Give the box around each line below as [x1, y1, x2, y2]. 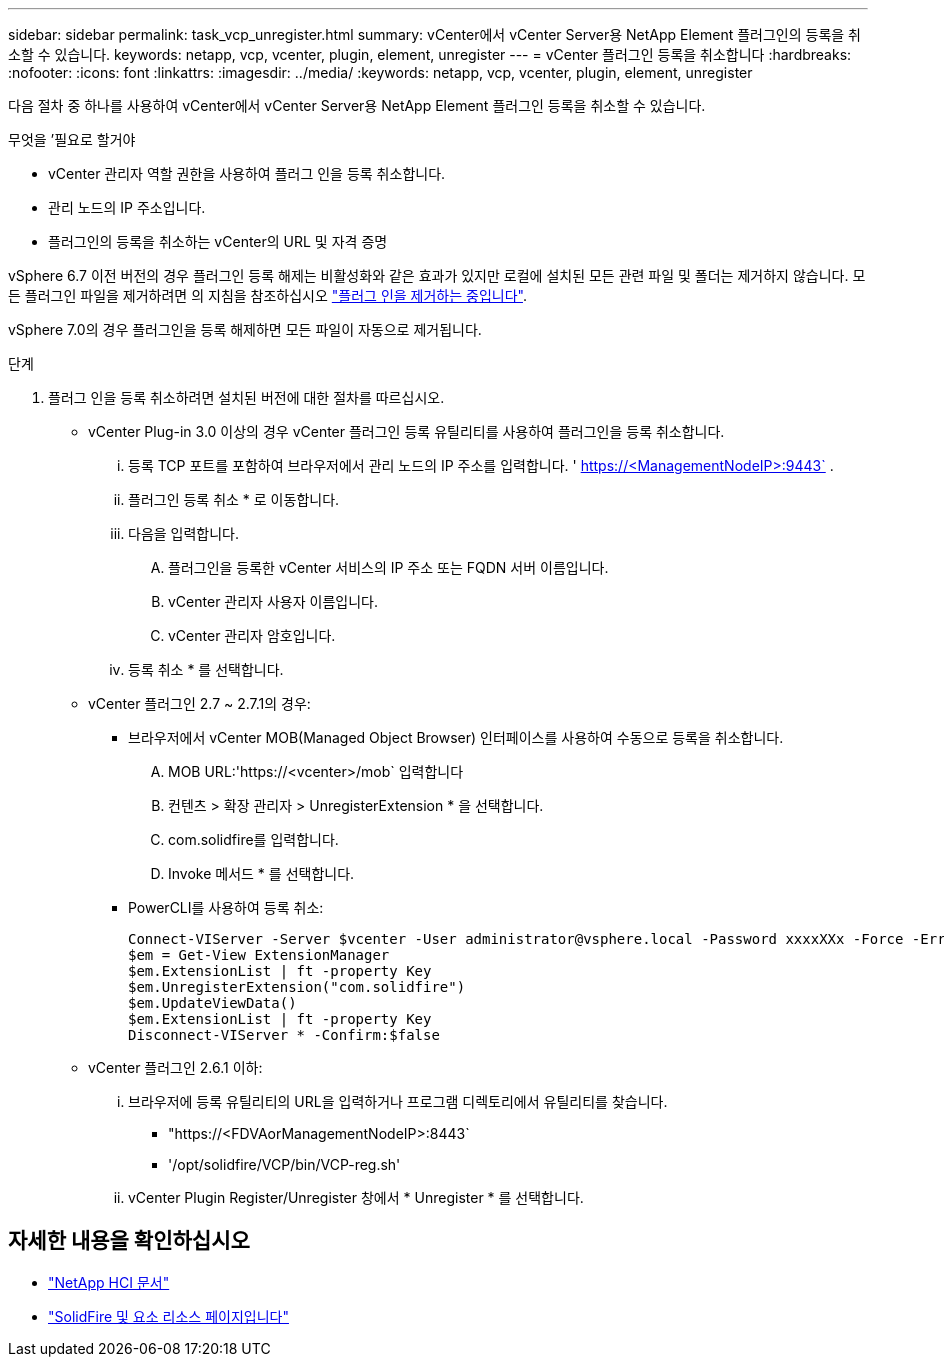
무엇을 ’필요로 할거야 [8, 131, 136, 148]
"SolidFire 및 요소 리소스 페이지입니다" [48, 1307, 289, 1325]
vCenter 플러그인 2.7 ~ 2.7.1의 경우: [88, 695, 311, 712]
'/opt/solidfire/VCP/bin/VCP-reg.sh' [168, 1156, 401, 1173]
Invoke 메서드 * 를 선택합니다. [168, 865, 355, 882]
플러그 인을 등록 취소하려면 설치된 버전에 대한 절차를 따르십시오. [48, 389, 445, 406]
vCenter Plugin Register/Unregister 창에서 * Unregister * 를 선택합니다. [128, 1189, 584, 1206]
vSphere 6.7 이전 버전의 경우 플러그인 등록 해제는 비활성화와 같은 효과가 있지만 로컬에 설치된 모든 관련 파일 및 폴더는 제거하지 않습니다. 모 [8, 267, 866, 284]
